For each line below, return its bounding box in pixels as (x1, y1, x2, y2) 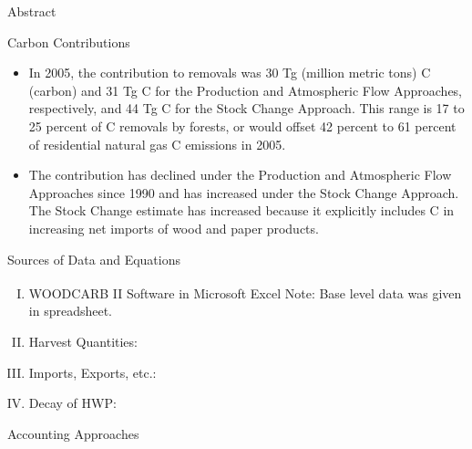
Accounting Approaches (7, 423, 139, 443)
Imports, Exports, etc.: (28, 362, 157, 381)
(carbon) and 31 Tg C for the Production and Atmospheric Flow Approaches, (28, 80, 463, 99)
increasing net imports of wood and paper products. (28, 218, 319, 237)
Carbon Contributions (7, 32, 130, 51)
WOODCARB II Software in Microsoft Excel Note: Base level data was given (28, 283, 462, 302)
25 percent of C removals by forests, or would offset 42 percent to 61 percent (28, 116, 457, 135)
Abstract (7, 2, 56, 20)
